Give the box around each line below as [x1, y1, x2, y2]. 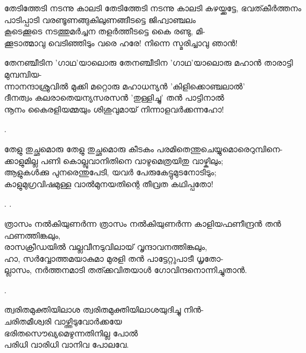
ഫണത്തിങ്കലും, [4, 229, 61, 241]
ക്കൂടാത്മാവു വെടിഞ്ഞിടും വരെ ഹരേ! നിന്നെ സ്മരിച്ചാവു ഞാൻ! [4, 36, 238, 49]
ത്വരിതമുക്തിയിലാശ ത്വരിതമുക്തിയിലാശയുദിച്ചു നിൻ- [4, 303, 204, 316]
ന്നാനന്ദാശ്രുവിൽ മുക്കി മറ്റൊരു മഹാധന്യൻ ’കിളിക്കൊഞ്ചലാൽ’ [4, 79, 245, 92]
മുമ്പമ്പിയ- [4, 68, 42, 80]
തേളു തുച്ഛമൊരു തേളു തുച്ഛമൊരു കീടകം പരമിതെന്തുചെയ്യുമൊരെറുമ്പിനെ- [4, 142, 283, 155]
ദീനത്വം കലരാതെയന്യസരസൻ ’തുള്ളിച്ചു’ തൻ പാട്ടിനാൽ [4, 91, 224, 104]
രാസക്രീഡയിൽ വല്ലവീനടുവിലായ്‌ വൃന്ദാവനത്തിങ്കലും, [4, 240, 207, 253]
